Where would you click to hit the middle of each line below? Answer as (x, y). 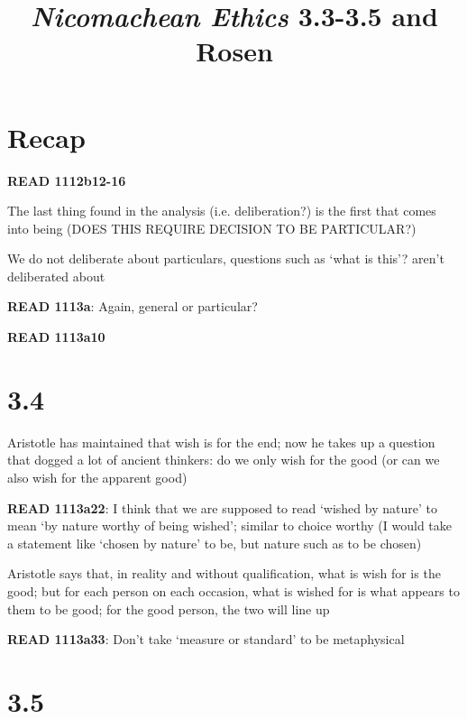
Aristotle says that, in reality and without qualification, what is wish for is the (224, 573)
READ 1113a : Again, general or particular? (133, 306)
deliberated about (56, 276)
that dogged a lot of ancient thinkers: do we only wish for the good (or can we (224, 460)
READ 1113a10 (56, 337)
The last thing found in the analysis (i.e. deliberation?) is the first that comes (222, 211)
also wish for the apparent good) (97, 477)
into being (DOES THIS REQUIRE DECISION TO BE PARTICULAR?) (212, 228)
